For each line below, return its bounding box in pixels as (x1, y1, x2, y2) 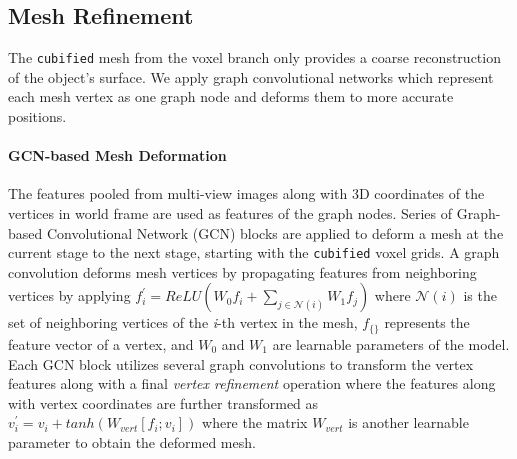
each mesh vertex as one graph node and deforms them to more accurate (8, 86, 454, 107)
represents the (384, 312, 470, 333)
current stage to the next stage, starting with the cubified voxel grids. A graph (8, 242, 500, 263)
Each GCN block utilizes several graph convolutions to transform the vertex (8, 353, 474, 374)
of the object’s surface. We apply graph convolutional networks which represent (8, 66, 494, 87)
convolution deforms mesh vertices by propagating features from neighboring (8, 261, 477, 282)
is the (463, 285, 497, 306)
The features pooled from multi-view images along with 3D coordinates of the (8, 183, 485, 204)
